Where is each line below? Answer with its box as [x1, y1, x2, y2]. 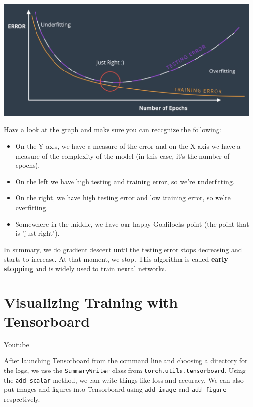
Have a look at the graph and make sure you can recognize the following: [4, 124, 221, 135]
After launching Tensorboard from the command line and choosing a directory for [4, 355, 248, 366]
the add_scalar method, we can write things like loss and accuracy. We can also [4, 374, 244, 385]
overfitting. [15, 202, 48, 212]
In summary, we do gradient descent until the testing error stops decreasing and [4, 244, 242, 254]
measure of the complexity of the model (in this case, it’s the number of [15, 150, 230, 160]
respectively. [4, 394, 40, 404]
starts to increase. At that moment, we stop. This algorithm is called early [4, 254, 228, 264]
